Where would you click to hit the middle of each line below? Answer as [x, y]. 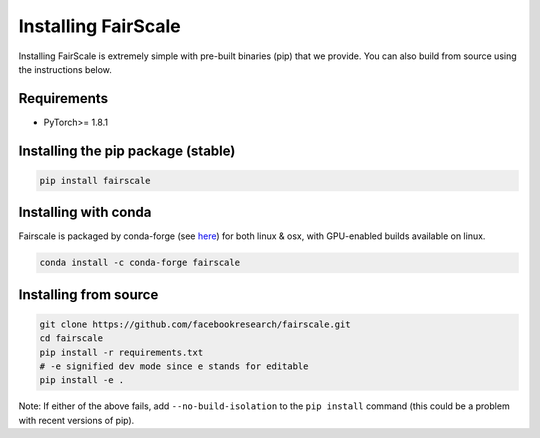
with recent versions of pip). [76, 420]
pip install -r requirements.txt [121, 352]
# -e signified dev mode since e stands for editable [174, 366]
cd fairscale [71, 338]
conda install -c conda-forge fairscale [139, 263]
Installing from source [88, 294]
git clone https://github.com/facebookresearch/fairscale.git [195, 324]
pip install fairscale [95, 180]
